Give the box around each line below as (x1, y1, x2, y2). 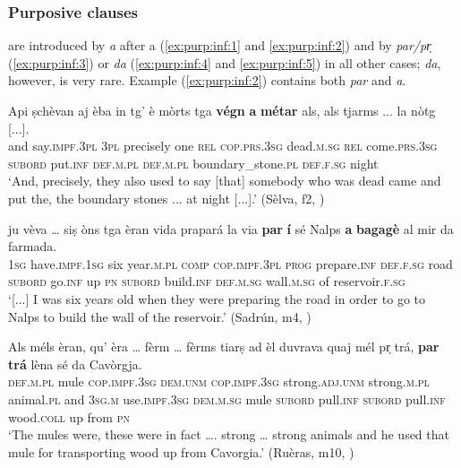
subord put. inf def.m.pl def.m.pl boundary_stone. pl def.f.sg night (8, 153, 379, 172)
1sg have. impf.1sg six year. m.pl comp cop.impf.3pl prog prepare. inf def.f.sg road (8, 254, 453, 273)
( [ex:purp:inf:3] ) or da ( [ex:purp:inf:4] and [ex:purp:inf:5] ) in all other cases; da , (8, 53, 441, 72)
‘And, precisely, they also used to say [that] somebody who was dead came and (8, 171, 441, 190)
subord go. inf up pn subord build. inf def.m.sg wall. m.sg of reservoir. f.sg (8, 272, 406, 290)
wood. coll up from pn (8, 407, 130, 426)
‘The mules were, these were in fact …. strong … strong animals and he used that (8, 425, 449, 444)
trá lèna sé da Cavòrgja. (8, 354, 142, 373)
